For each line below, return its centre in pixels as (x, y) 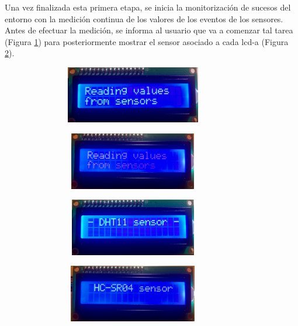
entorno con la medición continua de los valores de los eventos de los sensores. (144, 18)
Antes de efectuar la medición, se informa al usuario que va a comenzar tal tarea (149, 30)
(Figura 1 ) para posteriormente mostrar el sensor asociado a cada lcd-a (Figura (147, 41)
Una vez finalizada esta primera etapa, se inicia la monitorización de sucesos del (148, 7)
